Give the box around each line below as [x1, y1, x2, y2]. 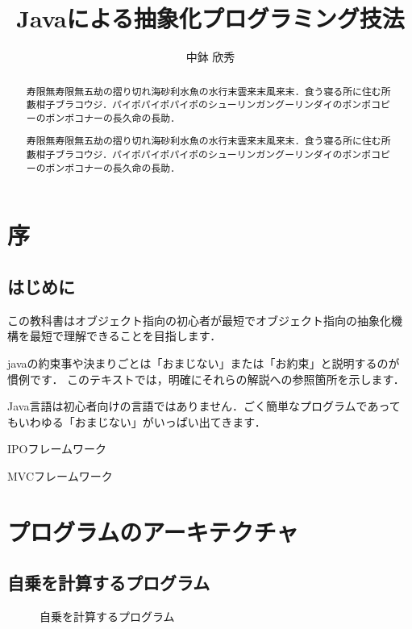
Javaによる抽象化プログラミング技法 [16, 2, 405, 35]
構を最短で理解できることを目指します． [7, 327, 222, 344]
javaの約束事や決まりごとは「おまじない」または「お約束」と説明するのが [7, 354, 400, 371]
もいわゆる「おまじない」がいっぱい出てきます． [7, 413, 266, 430]
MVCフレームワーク [7, 467, 113, 484]
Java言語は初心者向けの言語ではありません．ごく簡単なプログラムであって [7, 398, 401, 414]
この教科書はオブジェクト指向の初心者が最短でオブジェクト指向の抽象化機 [7, 311, 402, 328]
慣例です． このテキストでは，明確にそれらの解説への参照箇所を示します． [7, 370, 405, 387]
